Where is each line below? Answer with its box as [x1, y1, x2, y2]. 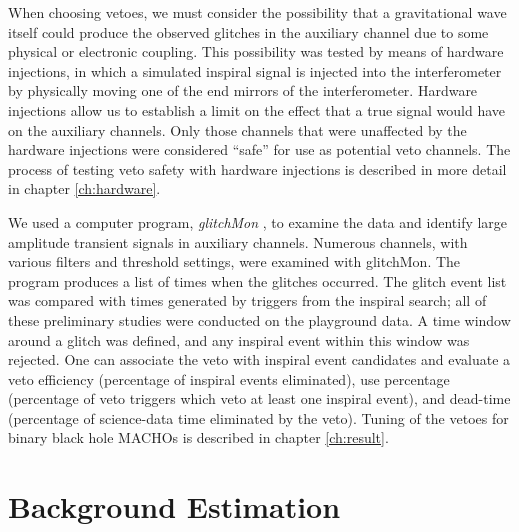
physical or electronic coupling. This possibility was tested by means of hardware [8, 41, 504, 62]
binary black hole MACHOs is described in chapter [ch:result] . [8, 427, 389, 448]
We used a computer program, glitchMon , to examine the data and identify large [8, 211, 508, 232]
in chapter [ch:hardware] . [8, 178, 161, 199]
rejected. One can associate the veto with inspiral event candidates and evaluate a [8, 349, 511, 370]
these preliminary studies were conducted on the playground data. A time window [8, 309, 511, 330]
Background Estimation [8, 486, 341, 527]
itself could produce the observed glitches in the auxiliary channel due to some [8, 21, 489, 42]
